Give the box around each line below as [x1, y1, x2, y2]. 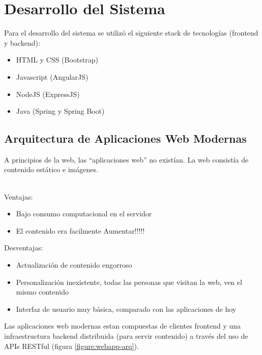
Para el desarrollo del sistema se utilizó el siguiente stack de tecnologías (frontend [4, 27, 258, 38]
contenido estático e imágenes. [4, 164, 98, 175]
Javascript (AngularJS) [16, 71, 89, 82]
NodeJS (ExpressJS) [16, 88, 80, 99]
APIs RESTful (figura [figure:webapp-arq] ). [4, 340, 139, 351]
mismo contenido [16, 286, 69, 297]
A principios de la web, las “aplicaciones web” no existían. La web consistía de [4, 154, 249, 165]
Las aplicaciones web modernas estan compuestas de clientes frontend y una [4, 320, 241, 331]
